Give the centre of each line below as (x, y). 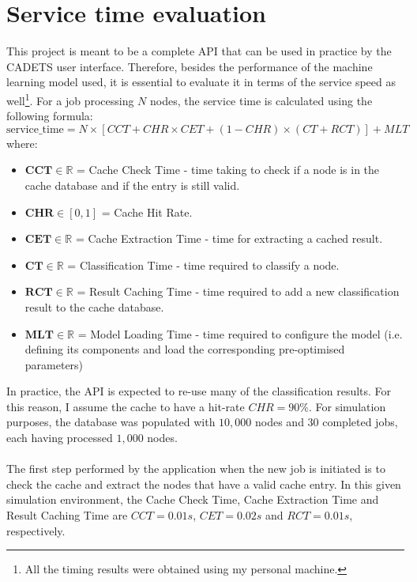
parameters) (54, 364)
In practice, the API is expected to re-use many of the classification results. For (199, 391)
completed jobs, (360, 422)
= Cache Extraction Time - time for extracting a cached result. (229, 238)
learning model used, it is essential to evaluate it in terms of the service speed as (201, 82)
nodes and (279, 422)
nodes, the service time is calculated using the (261, 100)
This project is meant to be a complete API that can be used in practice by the (199, 51)
